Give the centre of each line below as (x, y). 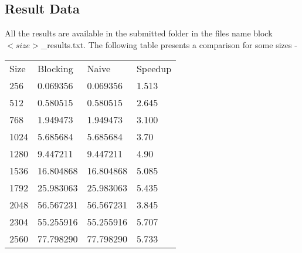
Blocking (55, 69)
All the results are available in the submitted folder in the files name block (139, 33)
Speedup (154, 69)
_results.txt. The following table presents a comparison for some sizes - (169, 44)
